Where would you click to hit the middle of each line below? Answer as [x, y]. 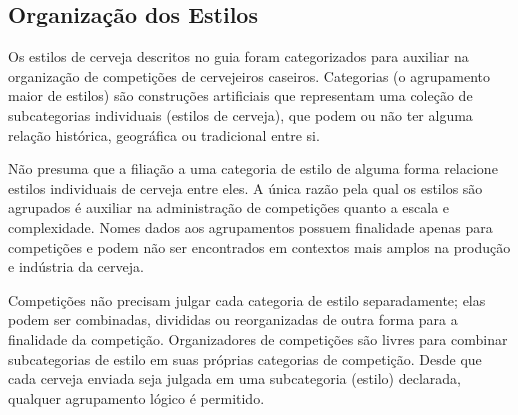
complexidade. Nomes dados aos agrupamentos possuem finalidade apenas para [250, 226]
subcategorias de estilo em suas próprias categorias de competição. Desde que [245, 358]
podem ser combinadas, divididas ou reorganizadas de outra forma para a [233, 319]
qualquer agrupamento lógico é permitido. [136, 397]
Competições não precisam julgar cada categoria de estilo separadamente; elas [247, 299]
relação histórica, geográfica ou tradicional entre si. [164, 134]
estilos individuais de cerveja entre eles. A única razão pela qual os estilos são [245, 187]
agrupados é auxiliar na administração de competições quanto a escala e [229, 207]
